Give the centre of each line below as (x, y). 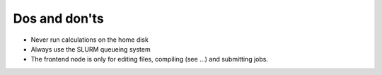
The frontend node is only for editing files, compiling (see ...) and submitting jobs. (150, 59)
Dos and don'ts (58, 18)
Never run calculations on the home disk (89, 40)
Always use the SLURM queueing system (91, 49)
